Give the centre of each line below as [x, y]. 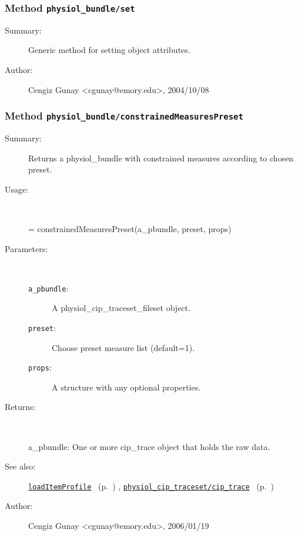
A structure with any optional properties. [126, 387]
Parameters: [26, 248]
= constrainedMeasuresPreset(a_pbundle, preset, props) [130, 228]
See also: [20, 466]
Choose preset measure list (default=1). [123, 347]
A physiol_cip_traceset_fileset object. [121, 308]
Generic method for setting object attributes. [109, 50]
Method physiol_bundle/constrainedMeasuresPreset [124, 116]
